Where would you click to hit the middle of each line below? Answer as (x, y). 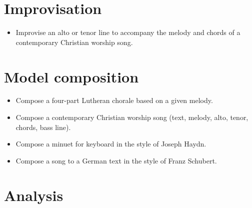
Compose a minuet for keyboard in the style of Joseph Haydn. (111, 144)
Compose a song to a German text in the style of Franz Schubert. (116, 160)
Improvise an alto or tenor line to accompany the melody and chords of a (128, 32)
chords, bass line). (43, 127)
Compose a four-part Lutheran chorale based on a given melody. (114, 100)
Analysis (34, 195)
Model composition (71, 76)
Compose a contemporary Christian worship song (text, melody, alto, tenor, (132, 117)
